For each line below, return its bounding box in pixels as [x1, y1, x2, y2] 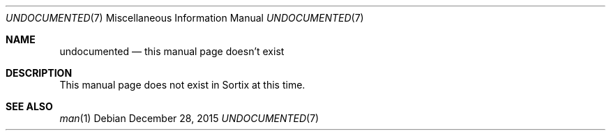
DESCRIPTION [6, 67, 73, 79]
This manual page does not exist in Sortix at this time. [59, 79, 305, 91]
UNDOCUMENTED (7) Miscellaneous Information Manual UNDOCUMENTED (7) [6, 12, 364, 24]
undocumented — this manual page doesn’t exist [59, 45, 285, 57]
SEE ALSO [6, 100, 53, 112]
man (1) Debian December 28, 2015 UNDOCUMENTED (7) [59, 112, 319, 124]
